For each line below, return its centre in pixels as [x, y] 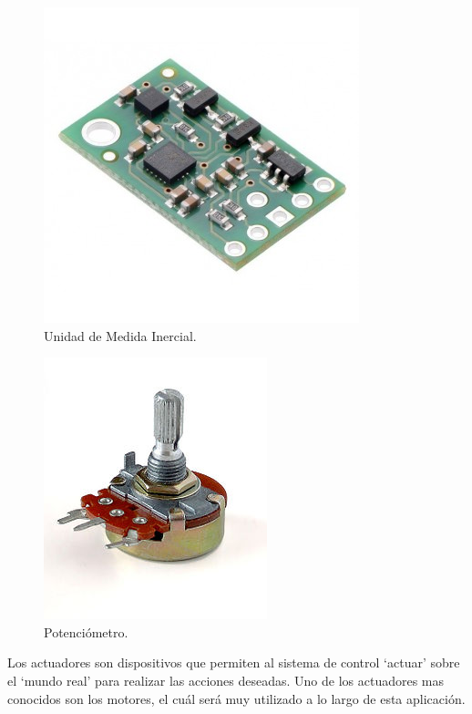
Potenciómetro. [86, 631]
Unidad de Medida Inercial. [120, 335]
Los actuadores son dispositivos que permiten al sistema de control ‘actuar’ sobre [234, 662]
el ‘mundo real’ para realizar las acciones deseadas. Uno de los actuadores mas [226, 680]
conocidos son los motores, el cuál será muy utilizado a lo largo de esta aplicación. [236, 698]
